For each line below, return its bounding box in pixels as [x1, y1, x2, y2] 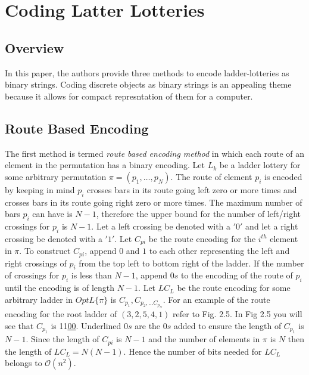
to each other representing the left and [149, 244, 290, 257]
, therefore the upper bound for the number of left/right [96, 207, 301, 220]
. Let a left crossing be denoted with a [91, 219, 231, 232]
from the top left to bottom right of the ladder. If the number [79, 256, 304, 269]
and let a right [245, 219, 298, 232]
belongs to [5, 357, 42, 369]
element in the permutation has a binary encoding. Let [5, 159, 205, 171]
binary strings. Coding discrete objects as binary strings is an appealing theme [5, 78, 292, 91]
